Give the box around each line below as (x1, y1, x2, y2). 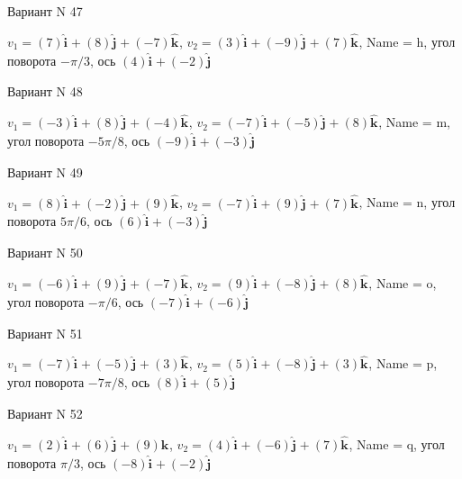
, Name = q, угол (349, 434, 445, 453)
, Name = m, (378, 113, 450, 131)
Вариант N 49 (7, 162, 83, 181)
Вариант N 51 (7, 323, 83, 342)
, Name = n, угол (358, 193, 456, 212)
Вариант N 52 (7, 404, 83, 423)
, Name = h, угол (358, 32, 456, 50)
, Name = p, (368, 354, 438, 373)
